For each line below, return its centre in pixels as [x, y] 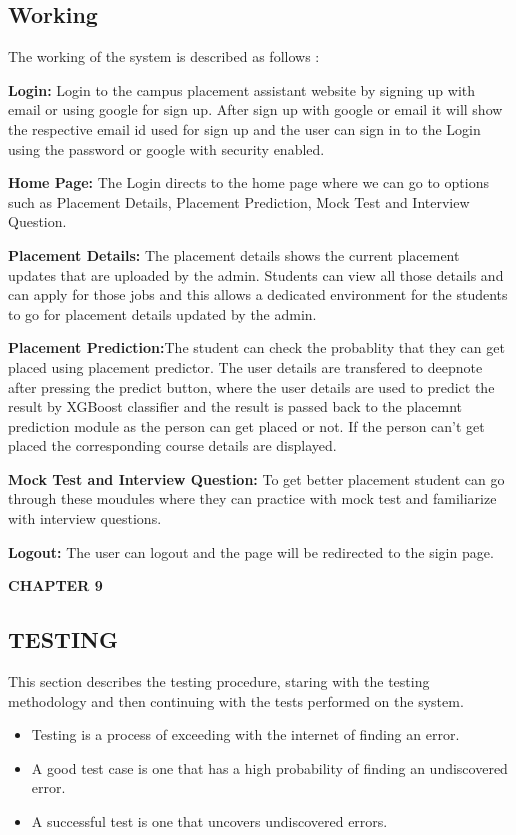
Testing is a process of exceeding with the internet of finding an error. [245, 734]
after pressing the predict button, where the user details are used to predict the [251, 386]
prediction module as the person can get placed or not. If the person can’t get [246, 425]
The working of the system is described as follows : [164, 56]
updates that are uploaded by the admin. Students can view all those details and [256, 274]
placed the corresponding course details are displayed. [172, 445]
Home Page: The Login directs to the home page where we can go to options [248, 182]
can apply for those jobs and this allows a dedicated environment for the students [258, 294]
